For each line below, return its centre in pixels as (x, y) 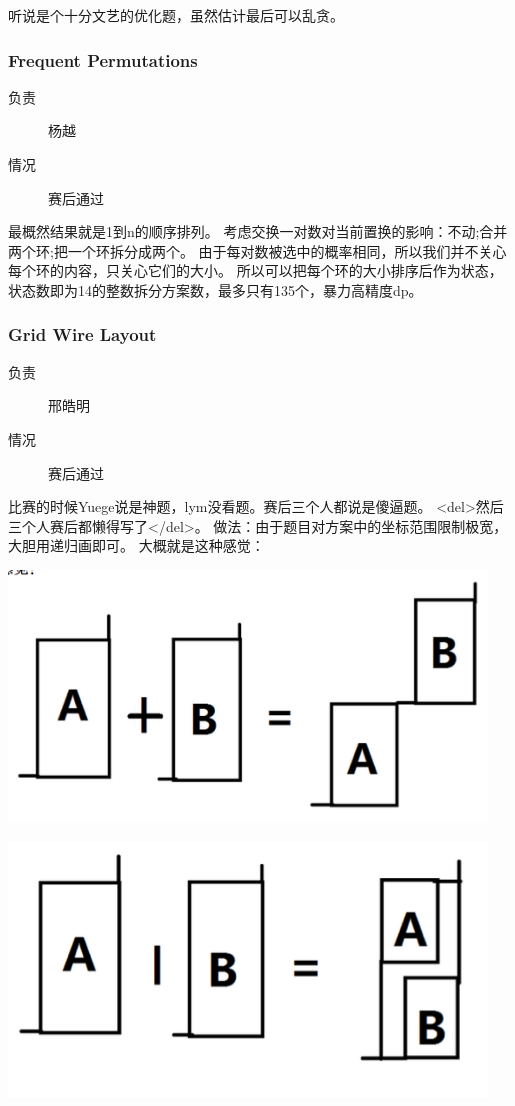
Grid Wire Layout (82, 334)
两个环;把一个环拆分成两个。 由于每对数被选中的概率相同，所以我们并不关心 (257, 250)
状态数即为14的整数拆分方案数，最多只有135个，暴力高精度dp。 (215, 289)
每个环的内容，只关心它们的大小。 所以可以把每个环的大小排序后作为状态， (255, 270)
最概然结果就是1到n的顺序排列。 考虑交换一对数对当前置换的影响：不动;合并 (258, 231)
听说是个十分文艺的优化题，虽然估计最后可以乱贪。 (176, 15)
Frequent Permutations (103, 59)
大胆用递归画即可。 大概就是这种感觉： (136, 545)
